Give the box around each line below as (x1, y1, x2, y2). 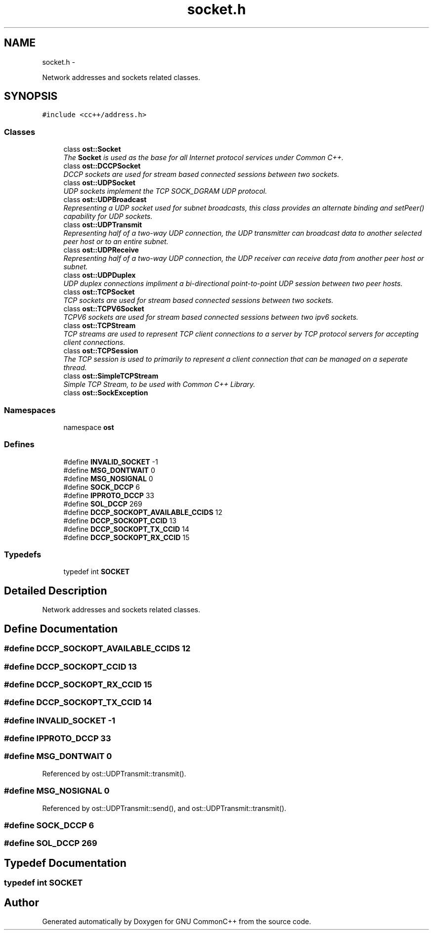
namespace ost (63, 423, 114, 431)
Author (4, 896, 39, 909)
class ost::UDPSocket (63, 178, 135, 187)
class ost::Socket (63, 145, 121, 154)
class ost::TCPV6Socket (63, 304, 144, 313)
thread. (63, 363, 87, 372)
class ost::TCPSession (63, 346, 138, 355)
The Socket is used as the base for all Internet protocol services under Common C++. (63, 153, 344, 162)
